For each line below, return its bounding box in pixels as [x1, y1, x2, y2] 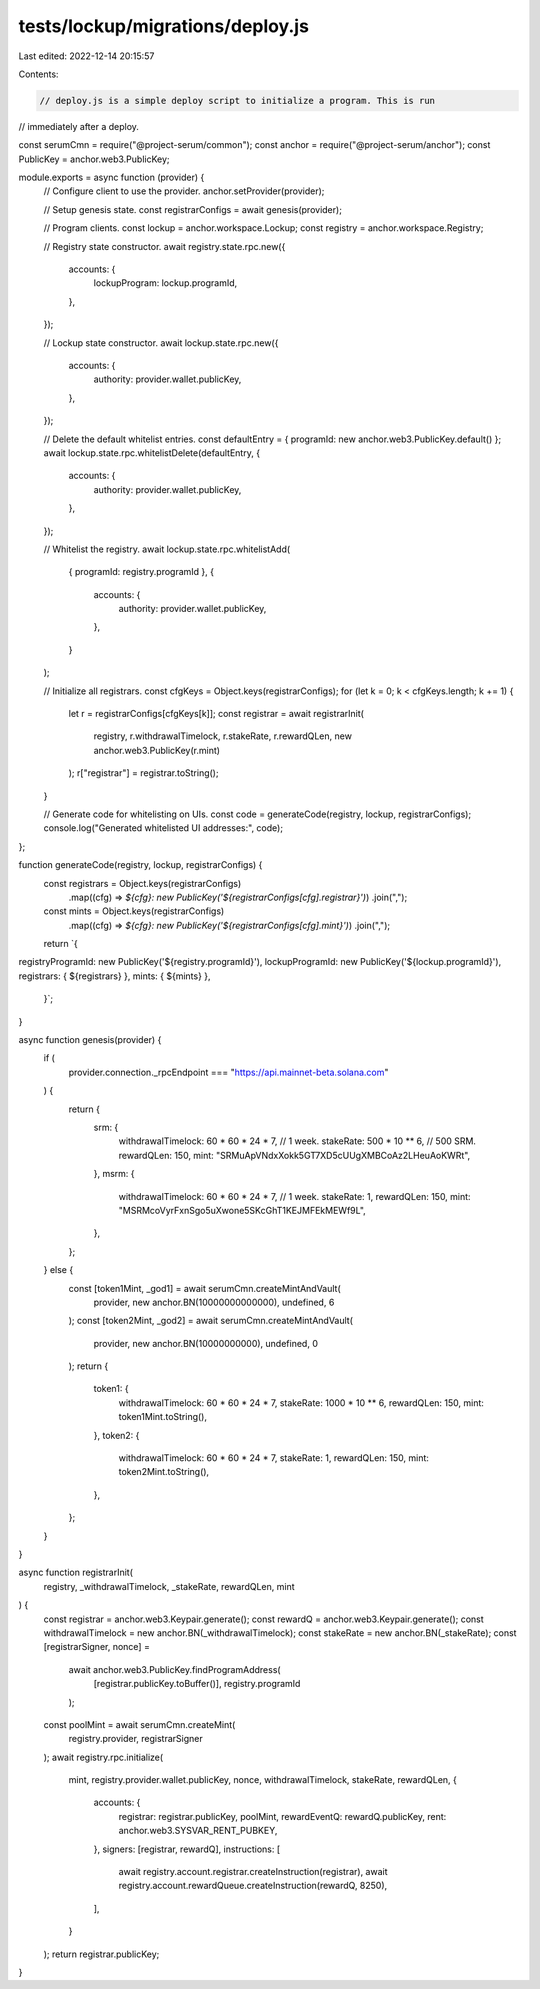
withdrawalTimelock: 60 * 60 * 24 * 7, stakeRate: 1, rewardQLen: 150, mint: [118, 1452, 430, 1464]
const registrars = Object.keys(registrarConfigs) [43, 877, 242, 889]
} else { [43, 1264, 74, 1276]
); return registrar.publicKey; [43, 1948, 160, 1960]
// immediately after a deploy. [18, 120, 140, 132]
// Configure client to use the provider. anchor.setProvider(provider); [43, 185, 325, 197]
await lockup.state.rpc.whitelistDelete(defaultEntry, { [43, 446, 260, 459]
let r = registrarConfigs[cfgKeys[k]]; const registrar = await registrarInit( [68, 708, 365, 720]
